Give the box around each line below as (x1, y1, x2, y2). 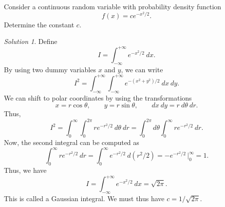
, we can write (121, 64, 163, 74)
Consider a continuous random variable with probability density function (4, 1, 222, 11)
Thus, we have (4, 165, 47, 175)
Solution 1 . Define (4, 36, 57, 46)
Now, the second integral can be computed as (4, 137, 139, 147)
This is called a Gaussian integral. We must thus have (4, 193, 165, 203)
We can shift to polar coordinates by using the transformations (4, 92, 192, 103)
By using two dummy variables (4, 64, 96, 74)
